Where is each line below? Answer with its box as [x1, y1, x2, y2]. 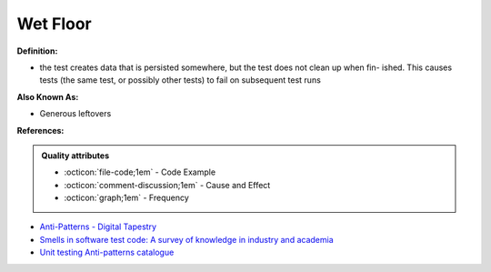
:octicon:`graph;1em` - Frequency [64, 192, 190, 204]
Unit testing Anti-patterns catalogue [39, 247, 175, 258]
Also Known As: [16, 91, 79, 102]
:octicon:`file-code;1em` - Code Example [64, 166, 216, 177]
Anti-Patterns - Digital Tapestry [39, 221, 157, 232]
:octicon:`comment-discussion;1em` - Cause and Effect [64, 179, 271, 190]
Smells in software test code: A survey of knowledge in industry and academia [39, 234, 334, 245]
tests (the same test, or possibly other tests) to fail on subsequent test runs [39, 75, 322, 86]
